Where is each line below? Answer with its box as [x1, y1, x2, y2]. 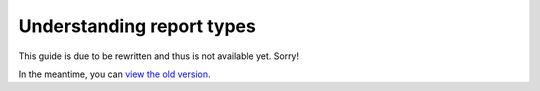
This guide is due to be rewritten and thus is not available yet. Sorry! [18, 50, 300, 62]
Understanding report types [18, 15, 257, 37]
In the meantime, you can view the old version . [18, 68, 211, 80]
